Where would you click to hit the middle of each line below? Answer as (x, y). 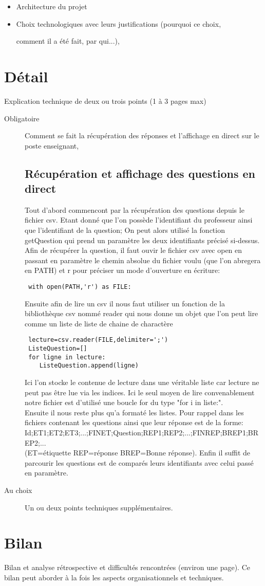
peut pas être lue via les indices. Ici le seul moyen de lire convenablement (140, 392)
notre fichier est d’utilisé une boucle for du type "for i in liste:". (124, 402)
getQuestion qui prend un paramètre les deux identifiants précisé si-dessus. (142, 240)
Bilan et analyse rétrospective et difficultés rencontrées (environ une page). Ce (127, 567)
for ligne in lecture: (67, 357)
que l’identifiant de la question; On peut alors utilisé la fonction (125, 230)
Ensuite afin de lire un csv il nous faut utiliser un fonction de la (125, 303)
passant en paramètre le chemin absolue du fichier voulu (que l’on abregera (143, 260)
